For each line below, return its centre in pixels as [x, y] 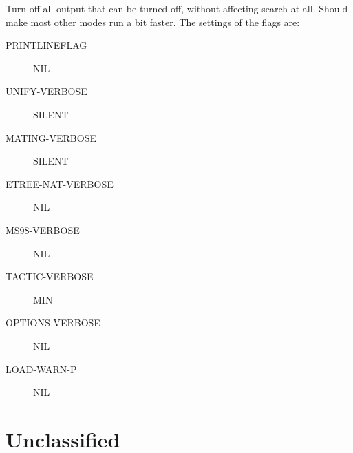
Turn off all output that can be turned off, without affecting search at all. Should [177, 8]
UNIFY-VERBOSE [46, 91]
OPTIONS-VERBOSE [53, 323]
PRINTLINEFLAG [46, 45]
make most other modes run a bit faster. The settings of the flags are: [153, 22]
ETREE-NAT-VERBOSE [60, 183]
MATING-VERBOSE [51, 137]
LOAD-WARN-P [41, 369]
